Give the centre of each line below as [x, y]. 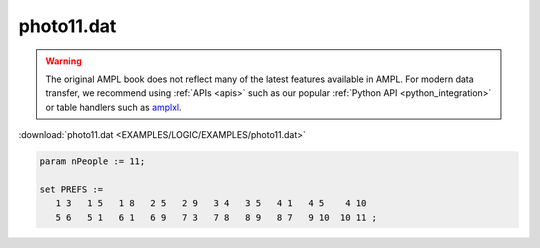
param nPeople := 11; [92, 161]
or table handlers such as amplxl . [113, 107]
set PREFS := [71, 189]
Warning [63, 61]
